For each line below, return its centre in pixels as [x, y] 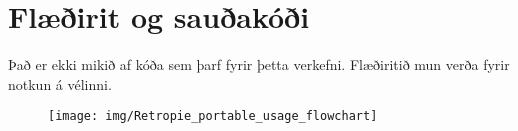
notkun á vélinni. [60, 83]
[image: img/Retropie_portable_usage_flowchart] [213, 116]
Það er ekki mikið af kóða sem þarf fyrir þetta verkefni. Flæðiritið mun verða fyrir [259, 64]
